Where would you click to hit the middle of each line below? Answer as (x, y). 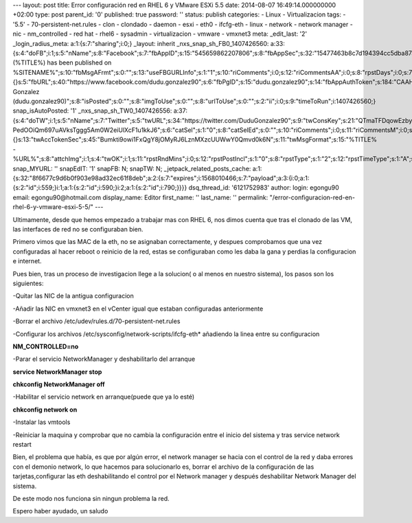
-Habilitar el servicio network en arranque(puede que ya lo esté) (104, 397)
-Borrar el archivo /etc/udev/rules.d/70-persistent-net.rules (96, 321)
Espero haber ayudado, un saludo (60, 511)
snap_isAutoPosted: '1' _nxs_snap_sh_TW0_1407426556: (92, 111)
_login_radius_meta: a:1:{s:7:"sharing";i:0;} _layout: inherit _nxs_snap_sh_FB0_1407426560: (141, 43)
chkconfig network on (45, 410)
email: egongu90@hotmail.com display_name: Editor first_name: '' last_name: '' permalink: (140, 197)
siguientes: (28, 283)
